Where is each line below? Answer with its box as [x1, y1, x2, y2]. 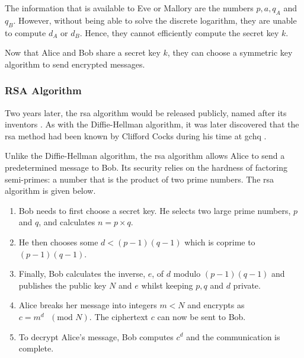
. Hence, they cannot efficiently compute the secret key [79, 26, 279, 39]
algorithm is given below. [5, 184, 96, 197]
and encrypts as [187, 299, 245, 311]
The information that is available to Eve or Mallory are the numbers [5, 2, 254, 14]
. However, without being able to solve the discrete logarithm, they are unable [13, 14, 297, 26]
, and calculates [39, 216, 95, 228]
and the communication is [186, 330, 280, 343]
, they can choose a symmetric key [167, 46, 293, 59]
